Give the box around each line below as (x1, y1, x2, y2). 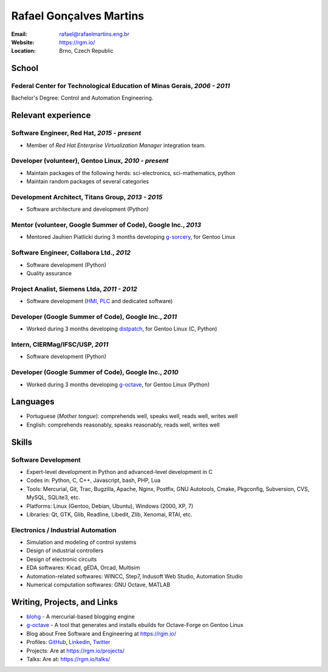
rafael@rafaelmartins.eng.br (59, 30, 130, 38)
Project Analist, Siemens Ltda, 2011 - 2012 (11, 284, 138, 293)
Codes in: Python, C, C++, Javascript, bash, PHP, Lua (26, 477, 161, 484)
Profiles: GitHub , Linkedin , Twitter (26, 639, 111, 646)
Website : (11, 38, 35, 46)
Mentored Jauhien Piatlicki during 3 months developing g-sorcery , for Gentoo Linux (26, 233, 236, 241)
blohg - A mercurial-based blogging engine (26, 612, 135, 620)
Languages (11, 397, 55, 407)
